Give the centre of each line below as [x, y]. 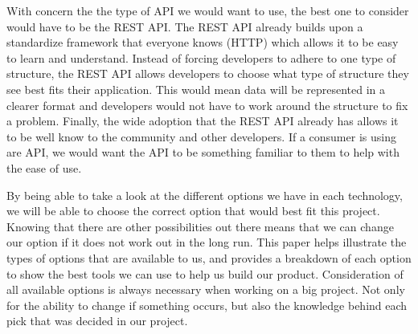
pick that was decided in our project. [97, 321]
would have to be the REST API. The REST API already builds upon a [185, 26]
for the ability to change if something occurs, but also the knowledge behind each [207, 305]
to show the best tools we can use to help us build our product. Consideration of [205, 273]
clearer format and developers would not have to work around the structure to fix [207, 105]
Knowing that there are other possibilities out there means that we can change [200, 226]
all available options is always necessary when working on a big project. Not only [206, 289]
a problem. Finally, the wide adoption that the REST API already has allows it [203, 121]
